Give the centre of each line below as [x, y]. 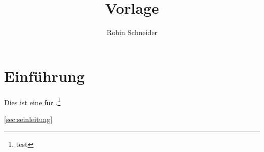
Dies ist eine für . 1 [32, 101]
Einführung [44, 75]
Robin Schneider [132, 32]
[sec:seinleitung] [28, 119]
